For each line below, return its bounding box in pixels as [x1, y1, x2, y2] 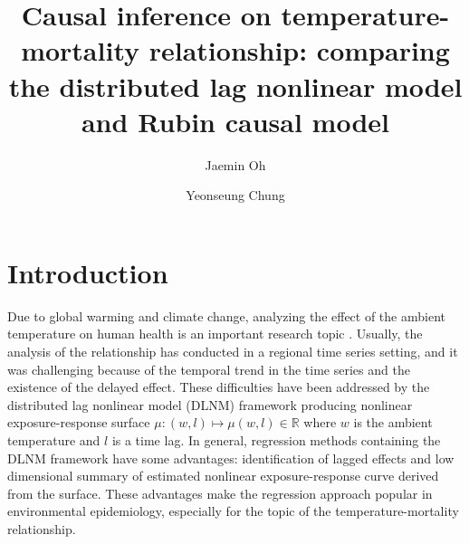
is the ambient [353, 413, 433, 432]
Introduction [7, 253, 168, 291]
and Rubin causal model [81, 102, 390, 139]
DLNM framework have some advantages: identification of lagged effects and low [7, 448, 455, 467]
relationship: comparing [148, 32, 450, 69]
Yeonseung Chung [186, 186, 285, 205]
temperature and [7, 430, 100, 449]
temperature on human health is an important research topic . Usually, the [7, 324, 423, 343]
